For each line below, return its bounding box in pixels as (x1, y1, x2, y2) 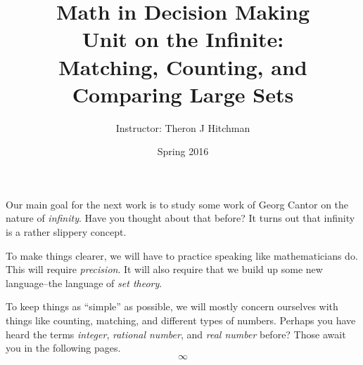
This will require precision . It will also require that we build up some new (6, 262, 323, 277)
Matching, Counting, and (58, 52, 307, 81)
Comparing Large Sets (72, 79, 294, 108)
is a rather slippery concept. (6, 225, 127, 239)
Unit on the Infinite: (82, 25, 284, 53)
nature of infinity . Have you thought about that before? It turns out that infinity (6, 211, 355, 225)
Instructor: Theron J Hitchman (115, 120, 250, 135)
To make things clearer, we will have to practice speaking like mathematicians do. (6, 248, 358, 263)
